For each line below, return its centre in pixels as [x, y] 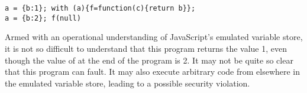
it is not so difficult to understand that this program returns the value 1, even [146, 48]
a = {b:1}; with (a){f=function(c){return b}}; [100, 8]
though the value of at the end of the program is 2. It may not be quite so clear [149, 60]
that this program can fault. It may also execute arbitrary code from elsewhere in [153, 72]
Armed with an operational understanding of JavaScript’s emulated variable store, [154, 37]
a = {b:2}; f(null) [43, 18]
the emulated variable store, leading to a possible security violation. [127, 83]
